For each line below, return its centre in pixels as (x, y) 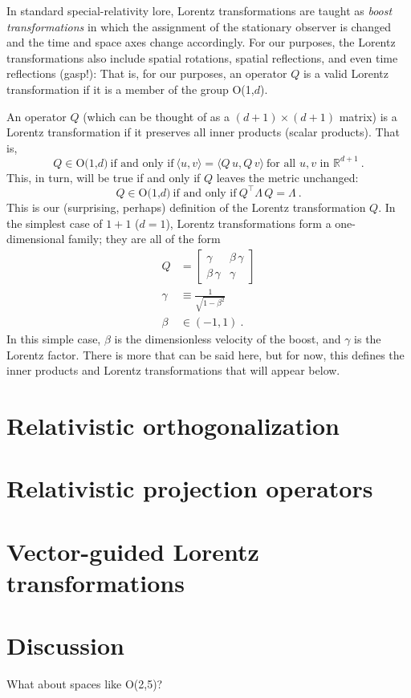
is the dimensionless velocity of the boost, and (228, 339)
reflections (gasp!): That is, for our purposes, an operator (147, 73)
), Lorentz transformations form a (248, 223)
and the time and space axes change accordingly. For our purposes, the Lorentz (201, 42)
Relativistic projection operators (190, 488)
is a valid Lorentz (346, 73)
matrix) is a (368, 116)
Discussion (65, 645)
